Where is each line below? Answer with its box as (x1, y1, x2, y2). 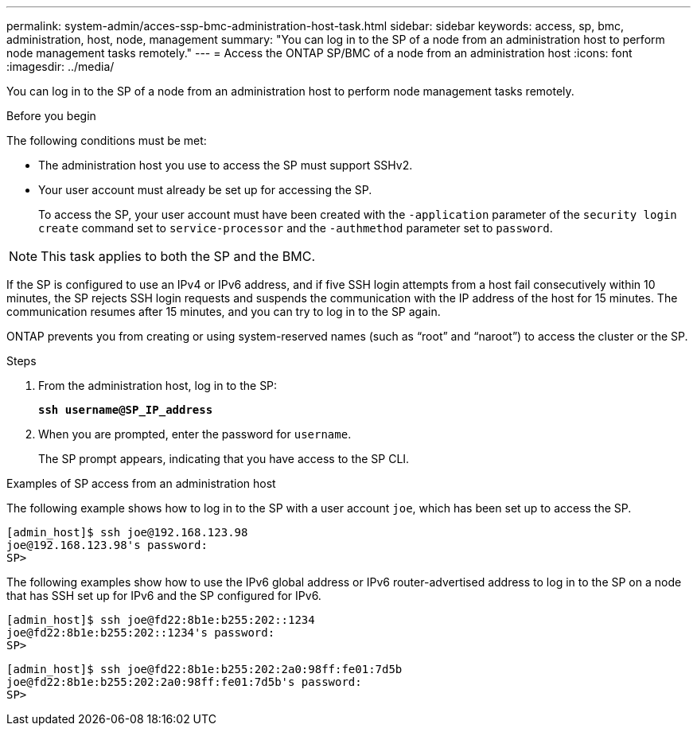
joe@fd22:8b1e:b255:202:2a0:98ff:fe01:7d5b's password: (6, 676, 362, 688)
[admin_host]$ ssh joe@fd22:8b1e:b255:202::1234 (6, 613, 315, 626)
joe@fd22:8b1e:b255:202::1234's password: (6, 626, 275, 639)
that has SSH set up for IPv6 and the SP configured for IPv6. (6, 589, 321, 602)
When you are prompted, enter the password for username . (38, 427, 352, 441)
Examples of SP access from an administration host (6, 477, 276, 490)
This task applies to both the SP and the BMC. (41, 248, 316, 264)
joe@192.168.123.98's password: (6, 539, 208, 551)
